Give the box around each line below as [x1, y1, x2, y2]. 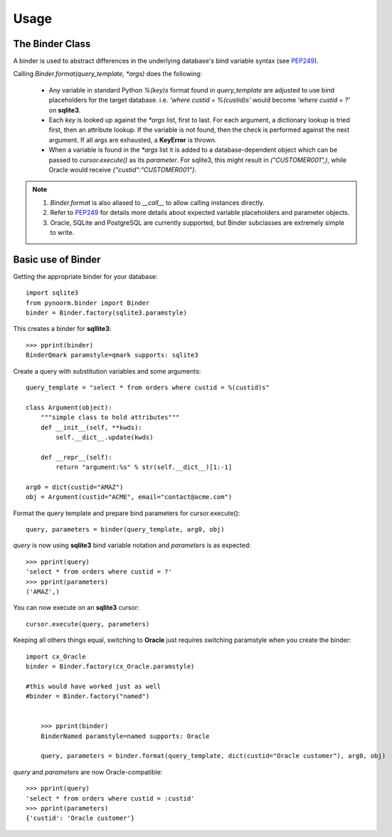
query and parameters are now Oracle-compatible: [13, 767, 163, 776]
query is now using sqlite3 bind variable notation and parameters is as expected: [13, 541, 252, 549]
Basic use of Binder [13, 253, 101, 265]
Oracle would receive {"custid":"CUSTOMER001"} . [48, 165, 197, 174]
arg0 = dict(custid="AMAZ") [26, 483, 124, 491]
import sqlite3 [26, 289, 79, 297]
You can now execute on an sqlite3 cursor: [13, 604, 140, 612]
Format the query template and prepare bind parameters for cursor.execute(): [13, 509, 240, 517]
